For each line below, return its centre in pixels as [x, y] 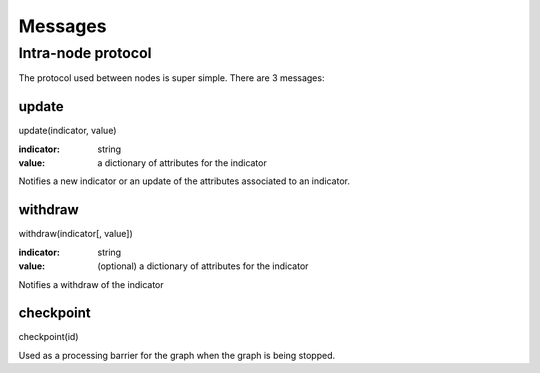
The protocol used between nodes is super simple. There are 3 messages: [171, 78]
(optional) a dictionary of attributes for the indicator [203, 266]
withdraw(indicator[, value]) [76, 234]
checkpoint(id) [48, 337]
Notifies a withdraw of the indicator [91, 284]
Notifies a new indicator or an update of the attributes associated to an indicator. [184, 181]
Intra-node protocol [85, 53]
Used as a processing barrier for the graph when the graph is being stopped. [177, 355]
